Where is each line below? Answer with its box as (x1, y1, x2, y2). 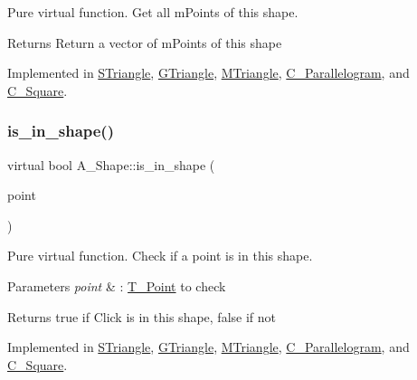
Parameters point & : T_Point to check (7, 276, 226, 295)
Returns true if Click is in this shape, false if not (7, 307, 277, 326)
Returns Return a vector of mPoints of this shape (7, 33, 282, 52)
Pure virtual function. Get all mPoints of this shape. (7, 3, 299, 21)
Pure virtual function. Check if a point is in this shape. (7, 246, 313, 265)
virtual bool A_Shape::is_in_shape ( (7, 155, 215, 174)
